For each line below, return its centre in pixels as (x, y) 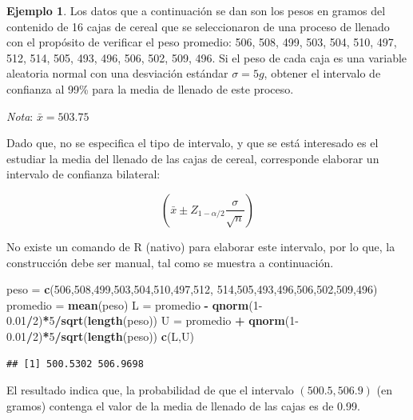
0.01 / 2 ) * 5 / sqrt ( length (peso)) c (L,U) (100, 336)
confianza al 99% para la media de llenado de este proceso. (150, 88)
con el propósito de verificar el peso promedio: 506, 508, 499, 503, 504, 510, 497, (202, 42)
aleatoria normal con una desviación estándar (117, 73)
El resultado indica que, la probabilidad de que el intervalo (150, 390)
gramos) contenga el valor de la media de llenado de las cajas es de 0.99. (183, 405)
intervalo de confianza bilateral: (83, 174)
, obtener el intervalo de (322, 73)
